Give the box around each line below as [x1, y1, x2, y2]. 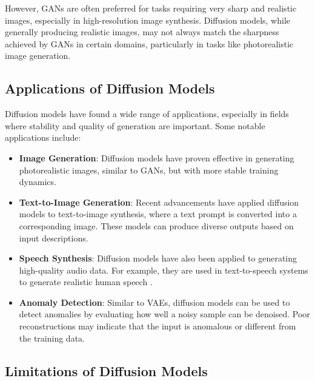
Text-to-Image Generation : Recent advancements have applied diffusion [19, 195, 299, 208]
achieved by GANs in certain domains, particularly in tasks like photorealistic [5, 37, 294, 50]
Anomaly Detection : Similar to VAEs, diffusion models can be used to [19, 295, 290, 308]
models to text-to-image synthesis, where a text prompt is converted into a [19, 207, 297, 220]
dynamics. [19, 175, 56, 188]
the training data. [19, 331, 85, 344]
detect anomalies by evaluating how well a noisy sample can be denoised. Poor [19, 308, 310, 320]
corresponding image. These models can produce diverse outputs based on [19, 219, 294, 232]
